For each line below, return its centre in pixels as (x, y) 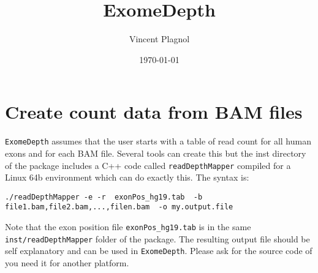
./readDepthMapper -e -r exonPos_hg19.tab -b (104, 197)
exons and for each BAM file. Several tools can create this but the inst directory (156, 153)
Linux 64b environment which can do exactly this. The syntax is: (127, 177)
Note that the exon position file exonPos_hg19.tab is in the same (128, 227)
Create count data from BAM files (154, 112)
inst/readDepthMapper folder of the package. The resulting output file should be (157, 238)
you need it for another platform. (67, 263)
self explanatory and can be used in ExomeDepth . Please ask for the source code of (159, 251)
